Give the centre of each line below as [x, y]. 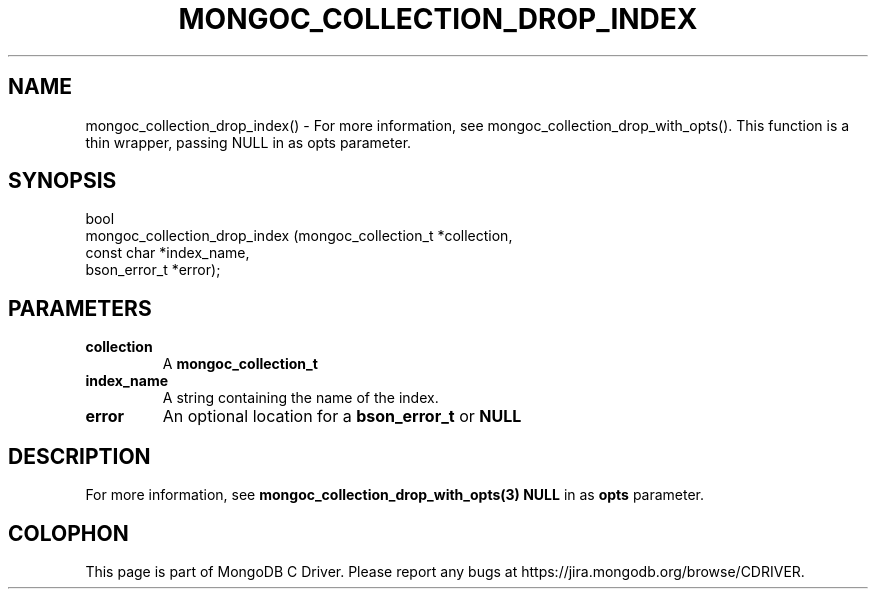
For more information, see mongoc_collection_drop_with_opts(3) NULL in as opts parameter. [395, 495]
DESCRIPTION [79, 456]
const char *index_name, [167, 253]
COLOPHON [68, 533]
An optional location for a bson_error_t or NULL [342, 416]
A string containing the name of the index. [300, 398]
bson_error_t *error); [153, 270]
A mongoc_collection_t [240, 364]
